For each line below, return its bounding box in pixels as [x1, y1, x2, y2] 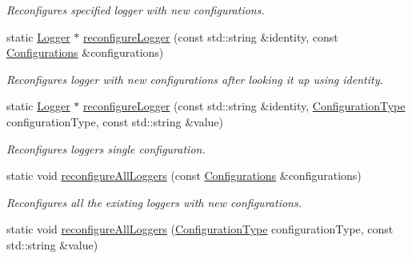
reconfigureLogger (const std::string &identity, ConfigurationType [83, 98, 406, 114]
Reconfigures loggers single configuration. [6, 140, 206, 157]
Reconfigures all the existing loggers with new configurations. [6, 193, 302, 210]
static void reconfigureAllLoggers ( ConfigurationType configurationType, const [6, 221, 394, 237]
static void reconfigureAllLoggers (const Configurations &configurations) [6, 167, 362, 184]
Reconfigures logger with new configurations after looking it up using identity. [6, 70, 383, 87]
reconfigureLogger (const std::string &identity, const [83, 28, 338, 45]
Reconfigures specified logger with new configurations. [6, 2, 265, 18]
